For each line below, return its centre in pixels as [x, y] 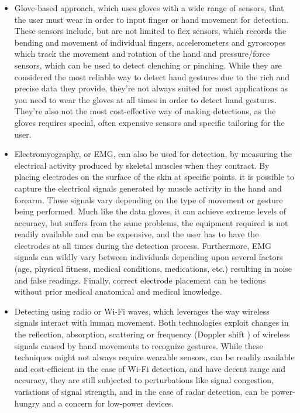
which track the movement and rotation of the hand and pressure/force [142, 54]
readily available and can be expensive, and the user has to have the [137, 234]
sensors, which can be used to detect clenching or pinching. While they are [148, 65]
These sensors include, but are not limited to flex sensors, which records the [150, 31]
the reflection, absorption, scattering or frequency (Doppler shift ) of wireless [152, 334]
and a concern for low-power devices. [108, 403]
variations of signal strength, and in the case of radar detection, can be [142, 391]
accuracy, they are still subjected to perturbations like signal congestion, [144, 380]
